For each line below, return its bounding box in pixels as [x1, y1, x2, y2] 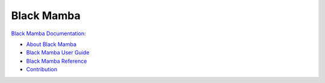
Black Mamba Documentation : [11, 30, 86, 37]
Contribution [26, 66, 57, 73]
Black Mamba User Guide [26, 49, 90, 56]
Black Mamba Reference [26, 57, 87, 64]
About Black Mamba [26, 41, 76, 48]
